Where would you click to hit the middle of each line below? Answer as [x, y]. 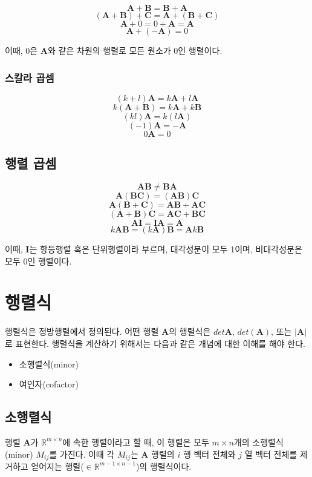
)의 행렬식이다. [164, 466]
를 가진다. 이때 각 [82, 454]
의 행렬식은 [190, 331]
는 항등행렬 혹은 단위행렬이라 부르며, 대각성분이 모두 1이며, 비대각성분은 [166, 249]
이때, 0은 [21, 50]
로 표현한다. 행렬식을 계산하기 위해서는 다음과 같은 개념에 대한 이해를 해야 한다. [155, 343]
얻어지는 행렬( [57, 466]
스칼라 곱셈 [30, 77]
